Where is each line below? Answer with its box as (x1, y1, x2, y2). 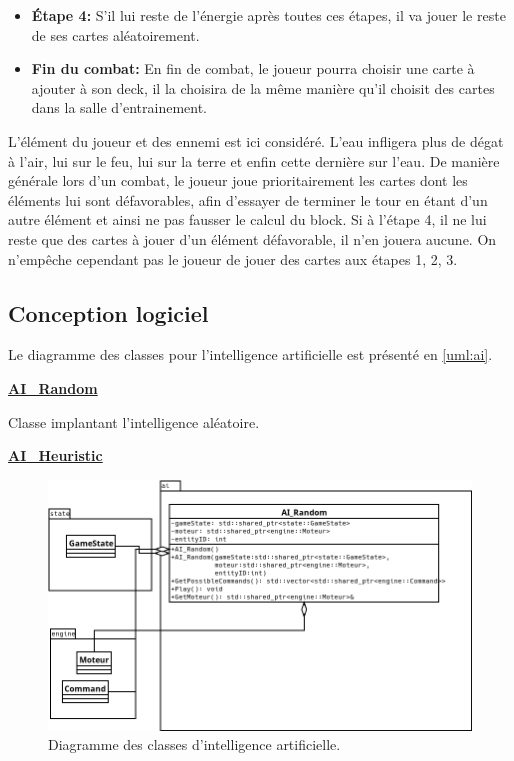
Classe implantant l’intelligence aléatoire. (8, 411, 260, 432)
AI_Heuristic (8, 445, 103, 466)
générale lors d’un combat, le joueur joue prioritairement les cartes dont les (8, 170, 468, 191)
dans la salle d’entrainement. (31, 97, 207, 118)
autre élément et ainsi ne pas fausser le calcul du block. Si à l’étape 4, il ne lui (8, 209, 487, 230)
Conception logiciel (8, 297, 209, 328)
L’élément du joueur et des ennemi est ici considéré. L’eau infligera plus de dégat (8, 130, 504, 151)
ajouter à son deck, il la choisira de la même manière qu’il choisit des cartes (31, 77, 495, 98)
